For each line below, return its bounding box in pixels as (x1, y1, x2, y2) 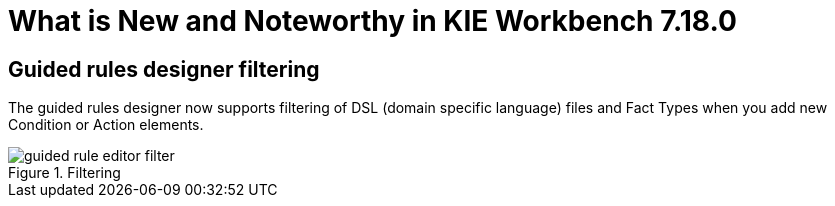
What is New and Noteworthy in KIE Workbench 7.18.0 (8, 4, 737, 38)
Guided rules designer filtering (8, 56, 320, 82)
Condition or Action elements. (8, 116, 204, 134)
